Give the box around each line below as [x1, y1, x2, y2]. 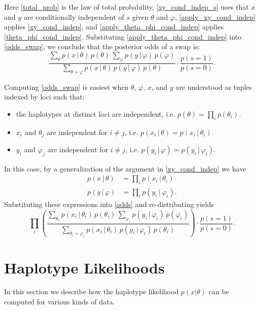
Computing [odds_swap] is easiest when [4, 81, 128, 92]
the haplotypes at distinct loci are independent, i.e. [16, 108, 175, 119]
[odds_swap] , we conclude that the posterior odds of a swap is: [4, 41, 200, 52]
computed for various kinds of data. [4, 296, 115, 307]
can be [209, 286, 230, 297]
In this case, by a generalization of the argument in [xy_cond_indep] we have [4, 163, 246, 174]
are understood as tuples [175, 81, 252, 92]
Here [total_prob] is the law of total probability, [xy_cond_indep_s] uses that [4, 2, 249, 12]
